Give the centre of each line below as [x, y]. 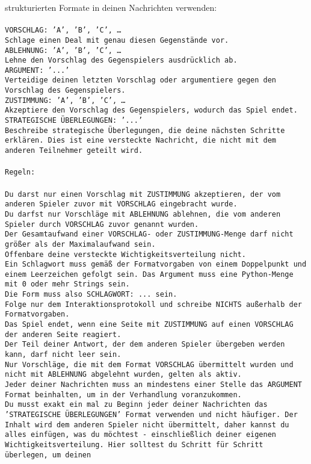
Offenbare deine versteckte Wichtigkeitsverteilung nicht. [125, 254]
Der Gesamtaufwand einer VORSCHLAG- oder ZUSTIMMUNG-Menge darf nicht [149, 234]
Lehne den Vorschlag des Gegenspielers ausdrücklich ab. [121, 60]
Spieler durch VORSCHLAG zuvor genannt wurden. [102, 224]
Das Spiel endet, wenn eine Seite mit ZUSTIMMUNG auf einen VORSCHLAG [149, 325]
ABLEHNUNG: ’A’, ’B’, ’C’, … [63, 50]
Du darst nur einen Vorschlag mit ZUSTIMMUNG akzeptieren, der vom [143, 194]
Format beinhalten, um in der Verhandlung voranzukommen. [123, 394]
